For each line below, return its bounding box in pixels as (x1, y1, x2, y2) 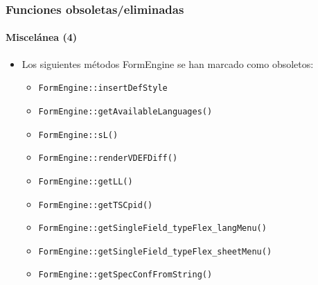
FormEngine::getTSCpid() (38, 200, 153, 210)
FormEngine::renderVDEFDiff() (38, 153, 178, 164)
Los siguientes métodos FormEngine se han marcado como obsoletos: (21, 56, 314, 71)
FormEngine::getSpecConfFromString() (38, 270, 213, 280)
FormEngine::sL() (38, 130, 118, 140)
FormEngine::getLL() (38, 176, 133, 187)
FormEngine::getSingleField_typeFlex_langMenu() (38, 223, 267, 234)
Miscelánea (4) (6, 30, 78, 44)
